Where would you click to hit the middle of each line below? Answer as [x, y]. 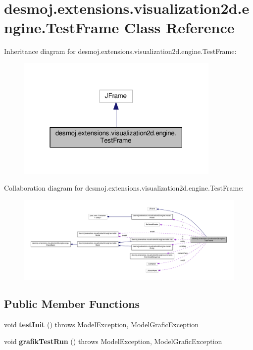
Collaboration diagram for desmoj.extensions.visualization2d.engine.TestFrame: [124, 188]
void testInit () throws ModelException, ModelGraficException [101, 325]
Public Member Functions [72, 304]
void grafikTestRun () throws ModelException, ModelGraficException [113, 341]
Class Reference [179, 27]
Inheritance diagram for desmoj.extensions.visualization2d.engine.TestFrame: [120, 51]
